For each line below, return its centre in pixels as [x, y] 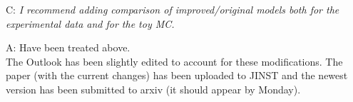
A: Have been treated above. [68, 47]
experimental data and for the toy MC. [90, 23]
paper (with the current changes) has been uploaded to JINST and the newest [177, 75]
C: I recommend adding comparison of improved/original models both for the [173, 9]
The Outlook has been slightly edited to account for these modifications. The [174, 61]
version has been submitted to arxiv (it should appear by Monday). [153, 89]
